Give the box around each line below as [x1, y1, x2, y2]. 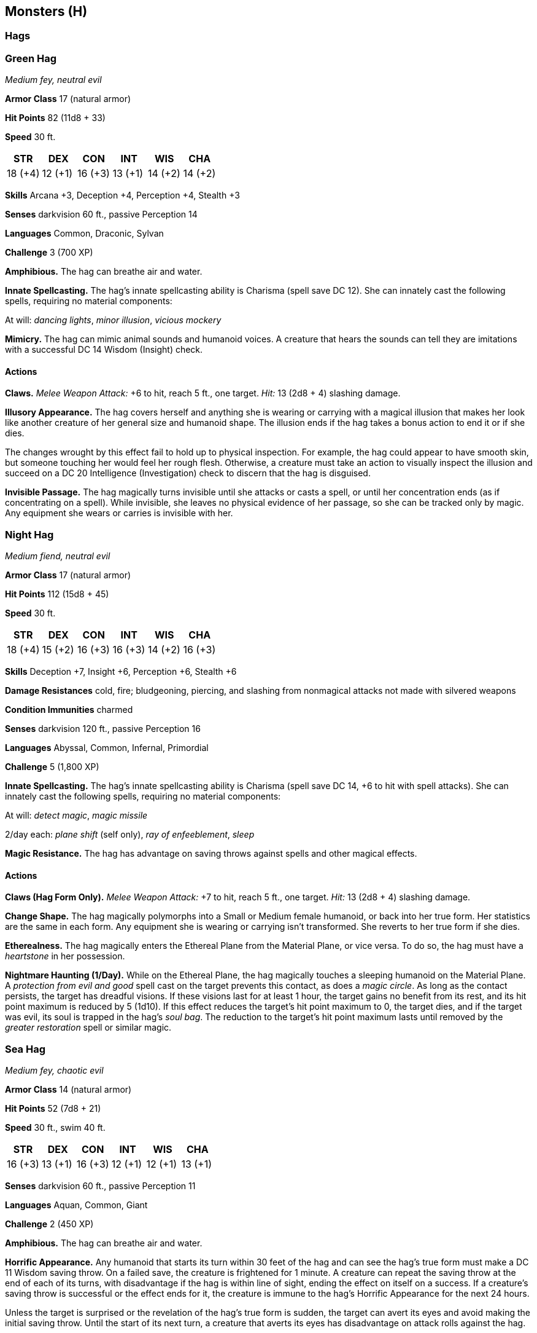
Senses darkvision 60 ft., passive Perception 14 [5, 209, 198, 220]
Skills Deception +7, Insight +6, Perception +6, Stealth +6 [5, 666, 237, 677]
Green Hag [5, 52, 57, 65]
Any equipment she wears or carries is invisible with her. [5, 508, 233, 519]
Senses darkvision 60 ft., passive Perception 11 [5, 1181, 196, 1192]
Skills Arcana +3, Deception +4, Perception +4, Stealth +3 [5, 190, 240, 201]
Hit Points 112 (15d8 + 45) [5, 589, 109, 600]
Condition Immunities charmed [5, 704, 133, 715]
